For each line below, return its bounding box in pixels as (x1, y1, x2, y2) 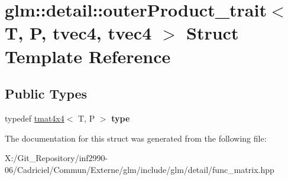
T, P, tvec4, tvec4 (5, 21, 152, 45)
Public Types (5, 84, 88, 103)
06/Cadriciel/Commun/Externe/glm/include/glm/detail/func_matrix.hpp (5, 163, 274, 175)
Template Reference (5, 44, 171, 68)
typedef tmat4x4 (5, 112, 64, 124)
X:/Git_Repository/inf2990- (5, 152, 108, 164)
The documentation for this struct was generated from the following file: (5, 132, 267, 144)
